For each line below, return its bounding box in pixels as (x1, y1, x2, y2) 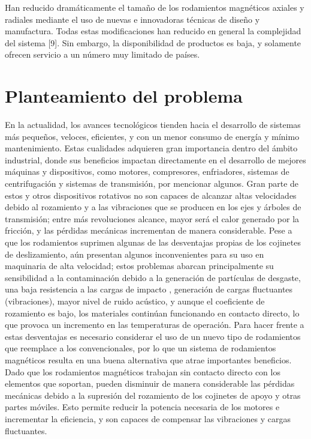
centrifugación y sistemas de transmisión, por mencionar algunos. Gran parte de (5, 177, 299, 190)
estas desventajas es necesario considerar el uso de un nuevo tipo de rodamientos (5, 330, 301, 342)
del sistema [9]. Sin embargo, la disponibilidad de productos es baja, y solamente (5, 36, 301, 49)
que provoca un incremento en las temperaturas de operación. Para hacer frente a (5, 318, 304, 331)
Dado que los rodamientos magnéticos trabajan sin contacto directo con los (5, 365, 280, 378)
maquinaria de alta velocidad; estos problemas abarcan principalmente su (5, 259, 274, 272)
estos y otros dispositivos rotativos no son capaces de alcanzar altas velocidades (5, 189, 297, 201)
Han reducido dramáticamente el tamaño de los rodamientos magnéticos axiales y (5, 1, 304, 13)
